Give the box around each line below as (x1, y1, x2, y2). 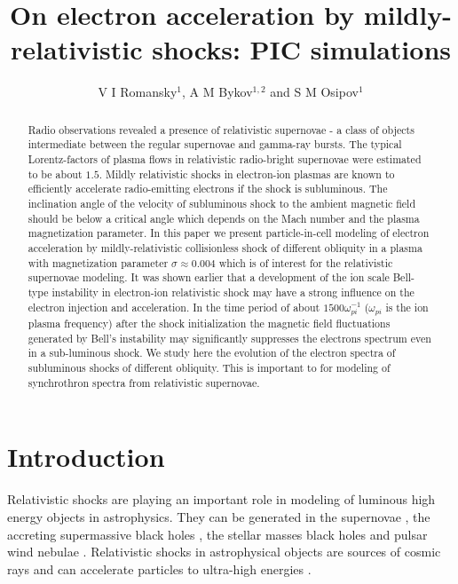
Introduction (7, 438, 165, 475)
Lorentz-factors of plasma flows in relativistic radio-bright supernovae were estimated (28, 152, 422, 167)
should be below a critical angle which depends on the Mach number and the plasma (28, 210, 420, 225)
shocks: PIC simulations (152, 31, 451, 67)
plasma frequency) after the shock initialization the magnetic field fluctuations (28, 316, 391, 331)
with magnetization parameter (28, 255, 169, 270)
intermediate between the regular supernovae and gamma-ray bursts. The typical (28, 137, 402, 152)
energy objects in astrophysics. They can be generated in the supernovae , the (7, 507, 430, 525)
